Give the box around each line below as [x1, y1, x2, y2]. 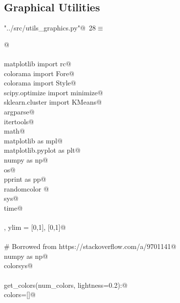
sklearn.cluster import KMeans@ [4, 97, 102, 107]
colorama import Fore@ [4, 68, 74, 78]
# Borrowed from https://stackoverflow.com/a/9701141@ [4, 241, 177, 251]
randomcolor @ [4, 183, 49, 193]
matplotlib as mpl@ [4, 135, 63, 145]
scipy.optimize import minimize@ [4, 87, 103, 97]
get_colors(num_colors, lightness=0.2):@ [4, 279, 128, 290]
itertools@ [4, 116, 34, 126]
